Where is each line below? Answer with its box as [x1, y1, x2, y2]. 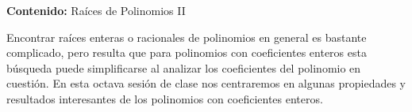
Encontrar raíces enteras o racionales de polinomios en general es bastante [6, 28, 367, 45]
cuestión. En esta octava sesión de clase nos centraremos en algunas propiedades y [6, 75, 406, 91]
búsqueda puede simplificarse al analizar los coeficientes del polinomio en [6, 59, 361, 76]
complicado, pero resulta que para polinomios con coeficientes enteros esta [6, 44, 367, 61]
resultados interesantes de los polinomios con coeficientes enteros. [6, 90, 323, 106]
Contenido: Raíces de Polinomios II [6, 2, 186, 18]
